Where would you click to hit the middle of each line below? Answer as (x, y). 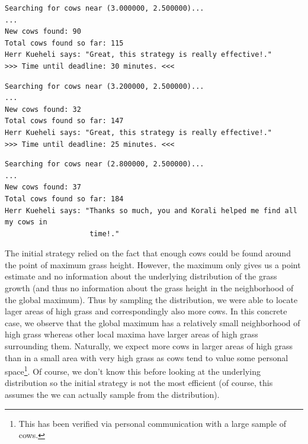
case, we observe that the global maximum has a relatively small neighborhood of (153, 322)
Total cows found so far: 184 (64, 199)
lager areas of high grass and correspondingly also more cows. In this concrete (146, 311)
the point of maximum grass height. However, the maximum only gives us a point (153, 264)
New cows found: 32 (43, 109)
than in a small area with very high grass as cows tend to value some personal (147, 357)
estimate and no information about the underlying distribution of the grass (141, 276)
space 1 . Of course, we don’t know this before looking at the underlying (133, 370)
